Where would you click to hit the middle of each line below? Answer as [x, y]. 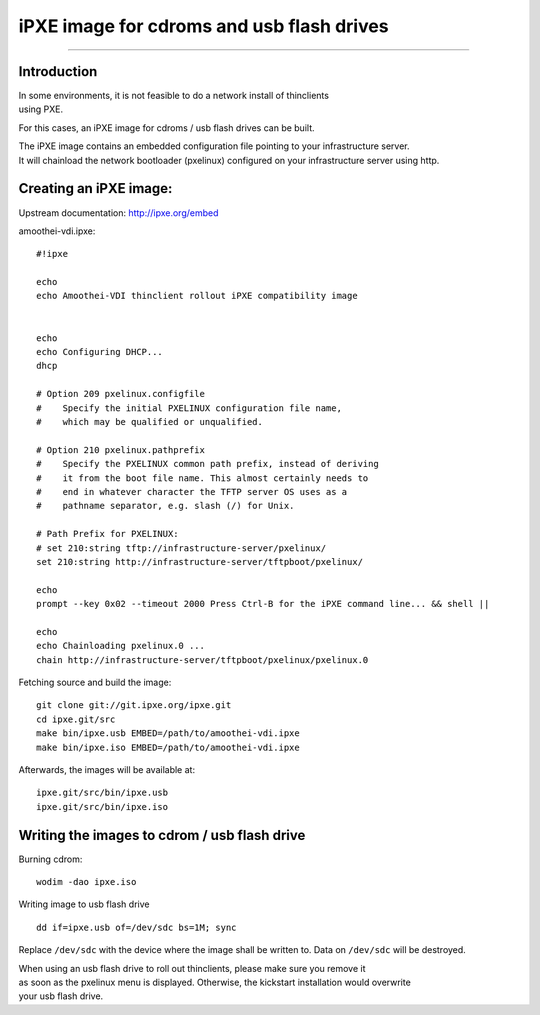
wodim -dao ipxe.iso [86, 882]
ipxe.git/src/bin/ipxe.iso [102, 806]
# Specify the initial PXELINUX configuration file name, [189, 408]
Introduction [58, 71]
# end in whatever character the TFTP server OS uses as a [192, 491]
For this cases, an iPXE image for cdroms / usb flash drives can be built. [166, 127]
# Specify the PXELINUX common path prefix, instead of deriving [207, 464]
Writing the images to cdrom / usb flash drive [162, 835]
